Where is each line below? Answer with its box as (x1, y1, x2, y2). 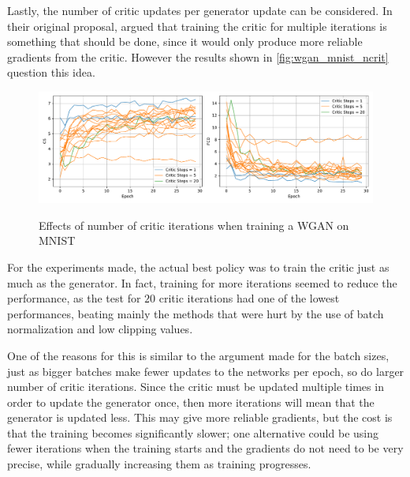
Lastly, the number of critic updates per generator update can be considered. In (7, 2, 393, 18)
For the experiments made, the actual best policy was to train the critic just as (7, 258, 389, 275)
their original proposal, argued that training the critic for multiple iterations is (7, 17, 387, 34)
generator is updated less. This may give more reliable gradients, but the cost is (7, 409, 393, 426)
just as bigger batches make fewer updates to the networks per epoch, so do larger (7, 362, 404, 379)
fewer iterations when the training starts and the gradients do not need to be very (7, 440, 404, 456)
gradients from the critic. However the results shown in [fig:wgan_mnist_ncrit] (7, 48, 389, 65)
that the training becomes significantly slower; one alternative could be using (7, 424, 378, 441)
